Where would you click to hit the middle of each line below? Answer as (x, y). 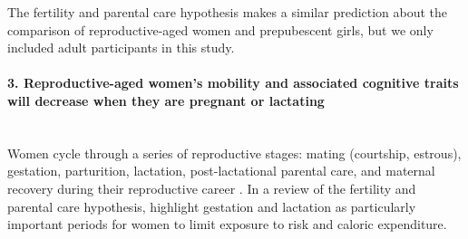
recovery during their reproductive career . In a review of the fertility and (212, 188)
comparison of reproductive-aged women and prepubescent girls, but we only (220, 29)
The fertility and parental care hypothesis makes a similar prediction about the (228, 12)
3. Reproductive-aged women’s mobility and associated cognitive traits (233, 83)
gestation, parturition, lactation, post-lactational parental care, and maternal (221, 171)
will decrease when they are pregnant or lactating (166, 100)
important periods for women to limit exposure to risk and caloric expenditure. (227, 224)
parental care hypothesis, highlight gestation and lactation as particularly (212, 206)
